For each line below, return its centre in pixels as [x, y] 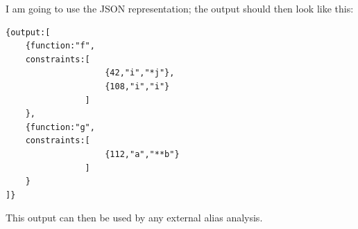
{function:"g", [60, 127]
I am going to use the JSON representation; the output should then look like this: [180, 8]
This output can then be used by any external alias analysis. [134, 218]
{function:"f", [60, 46]
